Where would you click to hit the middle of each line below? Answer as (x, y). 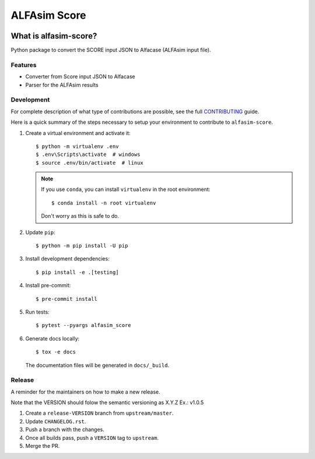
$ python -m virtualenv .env (77, 146)
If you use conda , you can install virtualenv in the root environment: (126, 189)
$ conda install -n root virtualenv (104, 203)
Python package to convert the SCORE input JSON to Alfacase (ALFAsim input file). (111, 50)
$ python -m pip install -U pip (82, 246)
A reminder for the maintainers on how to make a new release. (85, 392)
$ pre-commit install (66, 299)
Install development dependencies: (68, 259)
